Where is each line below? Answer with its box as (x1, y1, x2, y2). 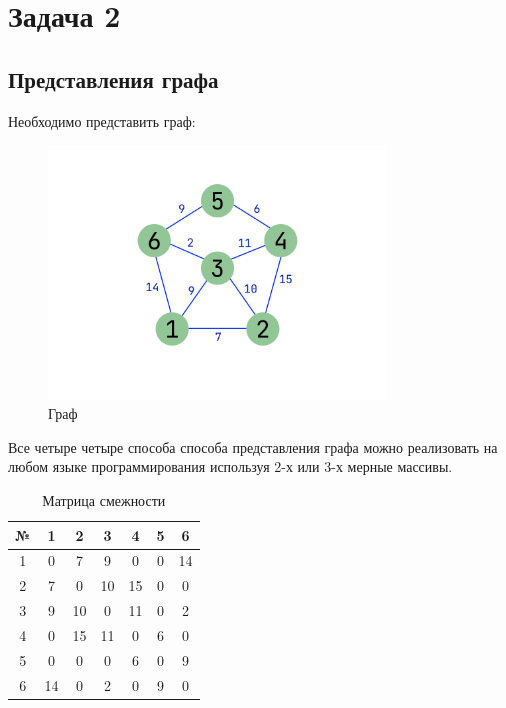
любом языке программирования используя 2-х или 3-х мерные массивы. (8, 456, 453, 477)
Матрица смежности (42, 489, 166, 510)
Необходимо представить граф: (8, 110, 196, 131)
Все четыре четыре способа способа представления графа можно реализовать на (8, 436, 498, 457)
